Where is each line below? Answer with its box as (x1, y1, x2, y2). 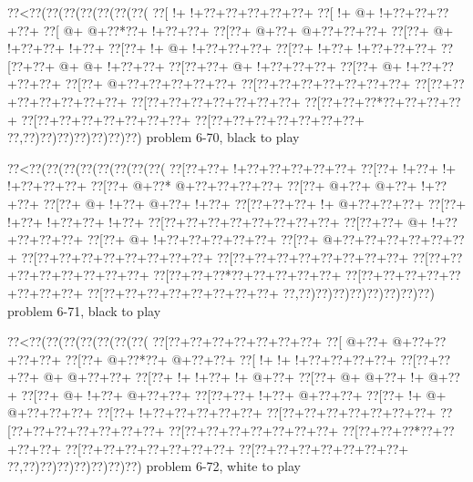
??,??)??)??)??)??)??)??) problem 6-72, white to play (7, 456, 301, 476)
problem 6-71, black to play (7, 301, 161, 320)
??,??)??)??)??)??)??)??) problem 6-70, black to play (7, 128, 300, 147)
